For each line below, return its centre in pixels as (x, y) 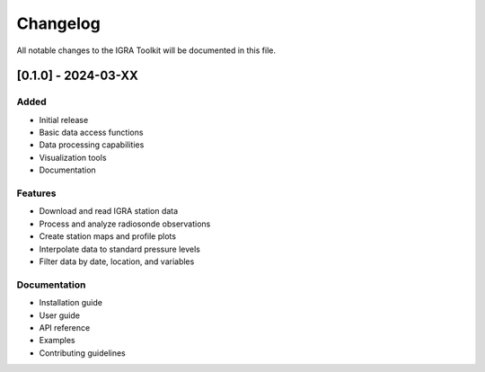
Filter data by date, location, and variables (117, 261)
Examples (57, 341)
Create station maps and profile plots (108, 236)
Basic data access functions (91, 133)
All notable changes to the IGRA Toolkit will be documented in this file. (146, 50)
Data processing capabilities (92, 145)
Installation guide (71, 303)
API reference (65, 327)
